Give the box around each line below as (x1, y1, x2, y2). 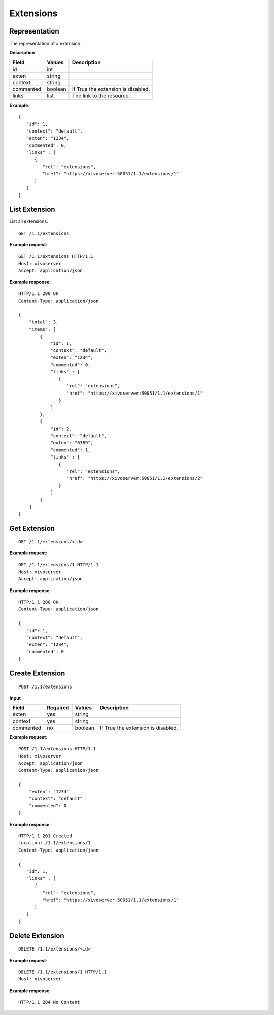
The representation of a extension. (9, 41, 82, 47)
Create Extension (9, 669, 65, 677)
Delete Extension (9, 931, 64, 940)
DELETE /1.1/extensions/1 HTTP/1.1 (18, 969, 107, 975)
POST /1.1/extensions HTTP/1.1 (18, 746, 96, 751)
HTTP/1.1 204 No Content (18, 999, 80, 1005)
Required (46, 704, 70, 711)
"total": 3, (28, 319, 59, 325)
